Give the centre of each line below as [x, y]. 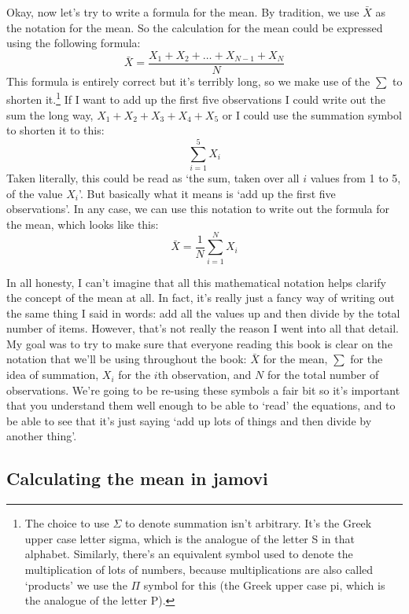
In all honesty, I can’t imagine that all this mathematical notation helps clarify [196, 282]
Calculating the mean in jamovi [137, 478]
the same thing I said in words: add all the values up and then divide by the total [203, 313]
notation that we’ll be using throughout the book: [127, 359]
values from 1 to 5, [356, 178]
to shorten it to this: [55, 130]
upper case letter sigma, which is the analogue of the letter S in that [190, 538]
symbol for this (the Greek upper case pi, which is [264, 585]
